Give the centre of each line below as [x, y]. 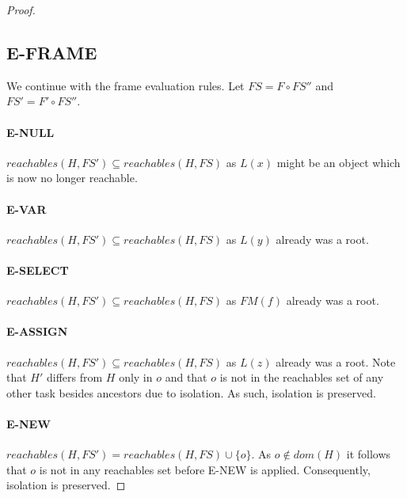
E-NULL [30, 132]
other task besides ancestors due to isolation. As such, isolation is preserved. [191, 392]
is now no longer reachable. [72, 178]
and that [186, 377]
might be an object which [339, 162]
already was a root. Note [336, 361]
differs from [75, 377]
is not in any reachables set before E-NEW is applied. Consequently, [205, 469]
